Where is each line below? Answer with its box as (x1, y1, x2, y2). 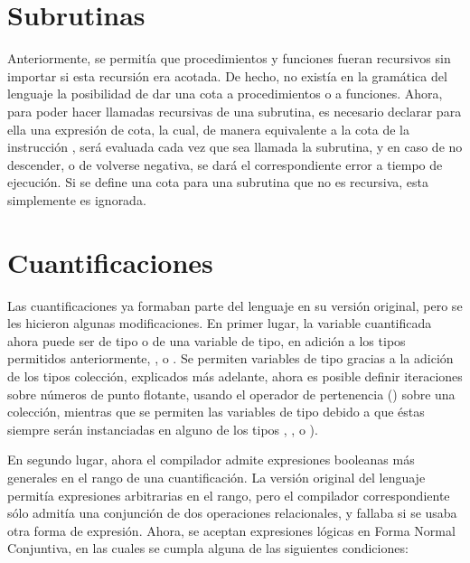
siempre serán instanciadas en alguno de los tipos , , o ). (7, 419, 318, 438)
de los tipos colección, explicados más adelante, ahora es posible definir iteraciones (7, 366, 463, 385)
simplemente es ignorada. (7, 190, 146, 209)
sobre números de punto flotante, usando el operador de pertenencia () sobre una (7, 384, 456, 403)
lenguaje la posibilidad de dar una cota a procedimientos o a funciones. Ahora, (7, 84, 443, 103)
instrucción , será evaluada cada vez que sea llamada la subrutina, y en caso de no (7, 137, 463, 156)
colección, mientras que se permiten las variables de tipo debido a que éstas (7, 402, 425, 421)
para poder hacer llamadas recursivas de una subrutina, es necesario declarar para (7, 101, 462, 120)
